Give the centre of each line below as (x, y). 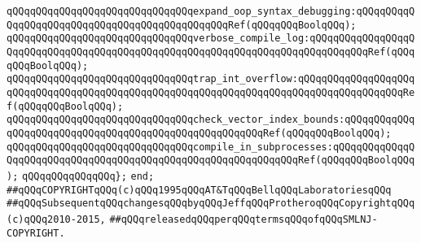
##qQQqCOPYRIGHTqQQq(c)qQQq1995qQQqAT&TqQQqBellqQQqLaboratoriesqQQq (199, 190)
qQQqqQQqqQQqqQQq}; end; (88, 176)
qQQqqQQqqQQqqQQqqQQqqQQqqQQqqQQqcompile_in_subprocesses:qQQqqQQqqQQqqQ (211, 147)
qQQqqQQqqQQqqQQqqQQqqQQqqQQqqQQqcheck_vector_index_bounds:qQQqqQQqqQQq (211, 120)
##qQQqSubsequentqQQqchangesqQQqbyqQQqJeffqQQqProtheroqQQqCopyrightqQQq (211, 204)
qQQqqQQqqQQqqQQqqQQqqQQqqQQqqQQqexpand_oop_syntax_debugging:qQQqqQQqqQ (211, 11)
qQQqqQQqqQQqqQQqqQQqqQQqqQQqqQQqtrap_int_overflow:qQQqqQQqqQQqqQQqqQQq (211, 79)
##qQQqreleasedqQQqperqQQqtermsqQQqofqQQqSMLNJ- (243, 219)
